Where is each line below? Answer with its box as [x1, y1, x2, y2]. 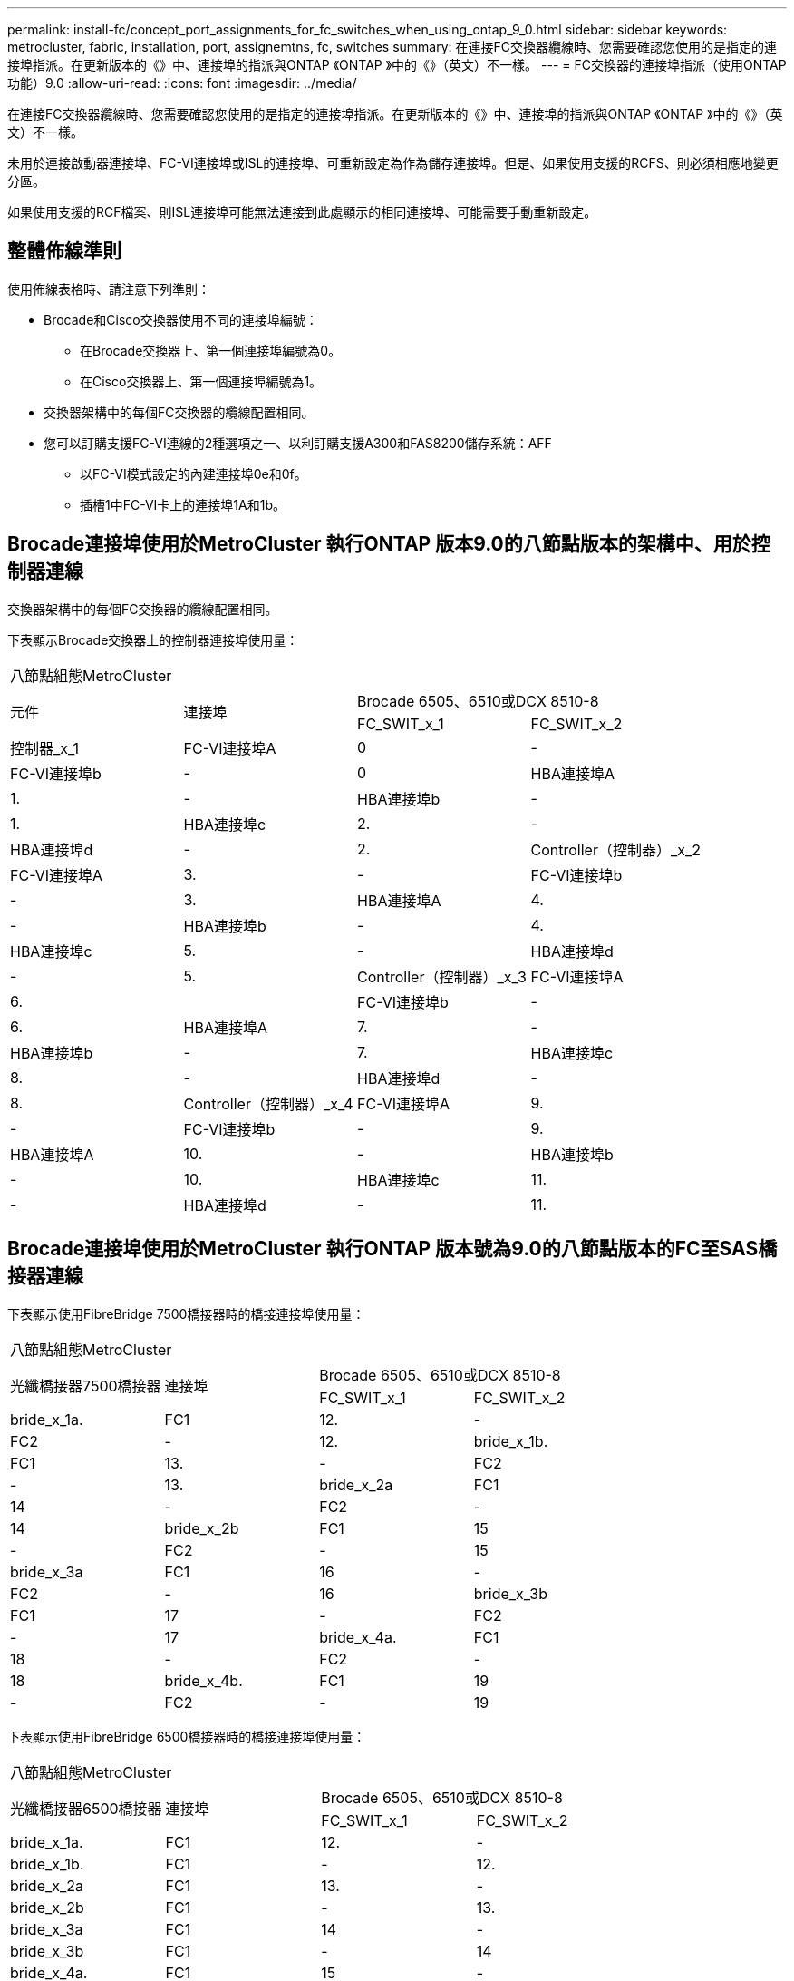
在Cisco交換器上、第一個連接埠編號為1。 [80, 373, 323, 389]
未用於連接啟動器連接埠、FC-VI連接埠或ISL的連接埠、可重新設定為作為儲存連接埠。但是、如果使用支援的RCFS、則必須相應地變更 [7, 155, 779, 171]
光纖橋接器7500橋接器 [10, 1376, 161, 1395]
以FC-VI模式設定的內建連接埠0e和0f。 [80, 465, 307, 482]
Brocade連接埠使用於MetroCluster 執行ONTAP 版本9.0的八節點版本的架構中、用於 [7, 532, 751, 556]
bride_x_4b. [164, 1671, 243, 1690]
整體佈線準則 [7, 239, 121, 263]
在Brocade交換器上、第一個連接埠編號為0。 [80, 342, 342, 358]
